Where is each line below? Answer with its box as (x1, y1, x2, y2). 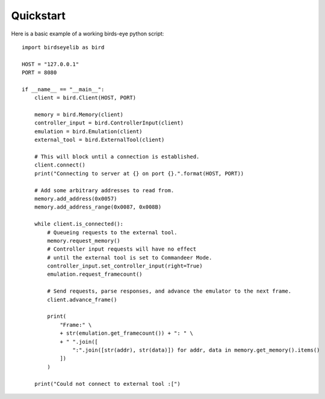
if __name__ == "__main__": (22, 86, 105, 93)
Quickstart (11, 9, 66, 22)
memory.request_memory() (47, 237, 120, 244)
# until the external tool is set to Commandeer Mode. (47, 254, 212, 261)
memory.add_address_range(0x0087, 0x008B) (34, 204, 162, 210)
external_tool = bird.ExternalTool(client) (34, 136, 165, 144)
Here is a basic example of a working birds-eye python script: (11, 30, 164, 37)
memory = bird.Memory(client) (34, 111, 123, 118)
